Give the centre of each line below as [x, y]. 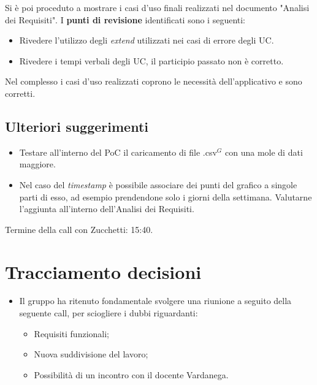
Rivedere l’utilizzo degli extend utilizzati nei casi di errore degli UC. [147, 40]
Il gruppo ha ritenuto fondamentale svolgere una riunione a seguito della [155, 301]
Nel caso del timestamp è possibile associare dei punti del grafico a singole [158, 184]
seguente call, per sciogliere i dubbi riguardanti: [109, 313]
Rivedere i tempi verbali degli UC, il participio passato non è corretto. [151, 60]
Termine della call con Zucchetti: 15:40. [79, 229]
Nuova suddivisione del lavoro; [91, 354]
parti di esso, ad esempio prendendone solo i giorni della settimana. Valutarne [166, 196]
